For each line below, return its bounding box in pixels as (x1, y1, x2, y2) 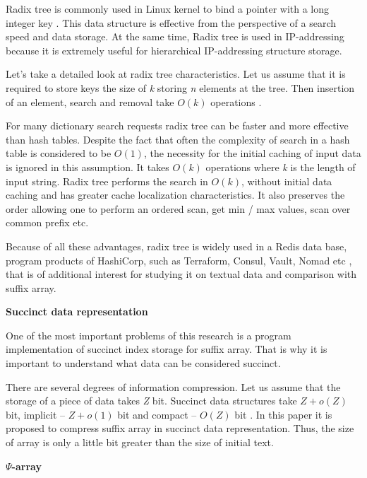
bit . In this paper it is (234, 407, 332, 421)
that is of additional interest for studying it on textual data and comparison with (6, 267, 357, 281)
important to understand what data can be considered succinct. (6, 356, 281, 371)
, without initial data (241, 173, 332, 188)
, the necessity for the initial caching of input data (143, 146, 361, 161)
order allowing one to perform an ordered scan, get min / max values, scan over (6, 201, 351, 216)
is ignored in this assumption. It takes (6, 159, 169, 174)
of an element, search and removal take (6, 94, 174, 109)
